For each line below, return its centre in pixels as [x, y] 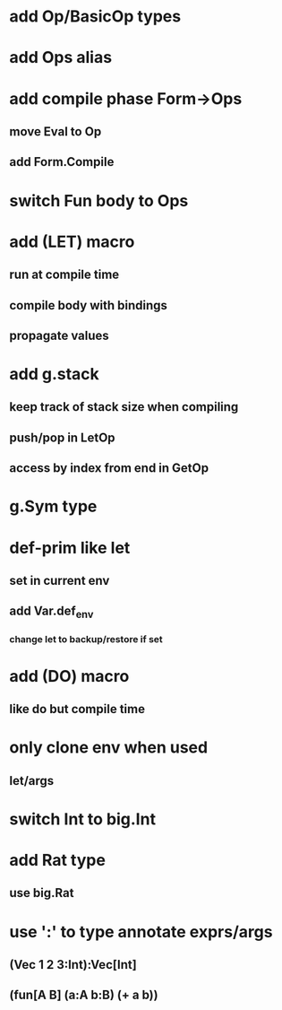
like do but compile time [77, 709]
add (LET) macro [72, 242]
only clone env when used [109, 748]
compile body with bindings [89, 305]
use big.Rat [42, 893]
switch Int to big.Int [83, 819]
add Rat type [57, 861]
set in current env [60, 581]
